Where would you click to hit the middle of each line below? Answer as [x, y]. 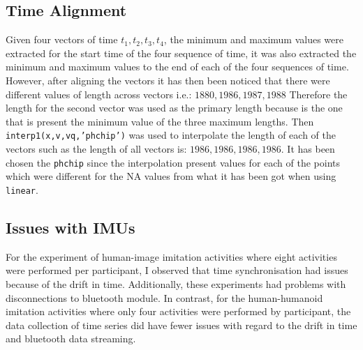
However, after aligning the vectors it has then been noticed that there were [168, 80]
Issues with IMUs [71, 227]
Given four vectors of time [62, 39]
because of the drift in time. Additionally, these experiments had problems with [176, 283]
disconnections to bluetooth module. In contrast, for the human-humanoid [164, 297]
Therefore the [318, 94]
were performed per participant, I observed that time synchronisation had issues [177, 270]
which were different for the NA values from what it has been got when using [171, 176]
